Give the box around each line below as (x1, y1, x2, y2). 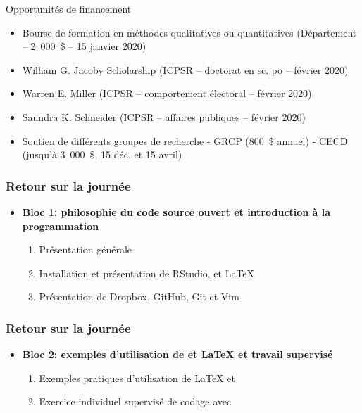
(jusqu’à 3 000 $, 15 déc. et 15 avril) (22, 147, 182, 162)
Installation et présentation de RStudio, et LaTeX (39, 265, 255, 280)
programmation (22, 218, 99, 233)
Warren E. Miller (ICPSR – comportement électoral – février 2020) (22, 86, 312, 101)
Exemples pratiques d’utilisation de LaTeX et (39, 370, 235, 385)
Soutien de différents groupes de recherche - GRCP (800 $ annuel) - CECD (22, 133, 348, 148)
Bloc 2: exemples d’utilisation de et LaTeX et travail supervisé (22, 347, 333, 362)
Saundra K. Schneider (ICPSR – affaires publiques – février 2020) (22, 109, 306, 124)
